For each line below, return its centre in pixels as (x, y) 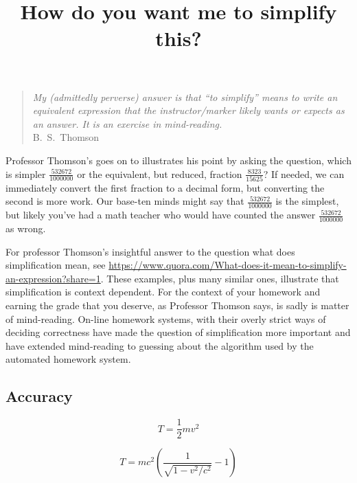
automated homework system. (68, 359)
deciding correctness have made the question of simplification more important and (178, 332)
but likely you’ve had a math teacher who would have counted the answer (161, 215)
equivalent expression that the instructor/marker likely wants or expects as (188, 110)
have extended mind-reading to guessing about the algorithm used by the (160, 345)
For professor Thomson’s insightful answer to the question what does (150, 251)
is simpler (26, 173)
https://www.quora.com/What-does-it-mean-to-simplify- (228, 265)
